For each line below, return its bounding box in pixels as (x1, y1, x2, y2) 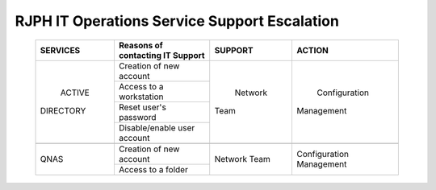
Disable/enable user (118, 122, 195, 133)
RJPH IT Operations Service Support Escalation (15, 12, 339, 30)
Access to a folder (118, 163, 189, 175)
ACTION (296, 44, 329, 56)
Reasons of (118, 39, 163, 51)
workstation (118, 91, 165, 102)
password (118, 111, 157, 122)
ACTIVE (60, 87, 90, 98)
